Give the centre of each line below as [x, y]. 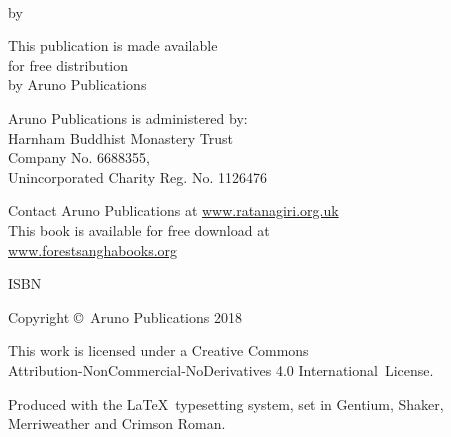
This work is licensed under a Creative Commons [158, 350]
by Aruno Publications [77, 84]
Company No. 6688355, [79, 157]
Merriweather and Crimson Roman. [117, 423]
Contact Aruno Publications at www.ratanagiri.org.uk [173, 210]
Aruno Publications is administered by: [128, 117]
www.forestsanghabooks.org [93, 249]
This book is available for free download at [139, 229]
